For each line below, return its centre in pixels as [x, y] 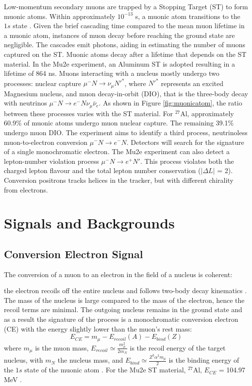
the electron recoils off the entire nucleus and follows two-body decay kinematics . [126, 290]
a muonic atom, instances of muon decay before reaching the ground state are [119, 35]
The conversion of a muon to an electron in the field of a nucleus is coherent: [118, 274]
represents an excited [192, 83]
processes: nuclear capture [42, 83]
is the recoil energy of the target [178, 347]
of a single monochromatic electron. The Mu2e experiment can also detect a [117, 151]
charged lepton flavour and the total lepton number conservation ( [102, 170]
